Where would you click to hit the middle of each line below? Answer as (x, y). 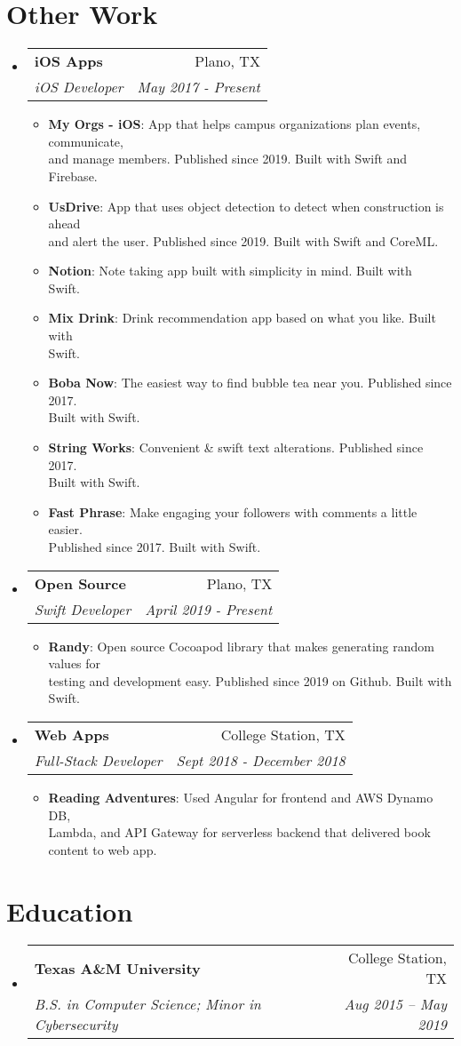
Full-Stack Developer (98, 760)
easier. (65, 529)
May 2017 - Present (199, 87)
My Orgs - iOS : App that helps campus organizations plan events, (234, 124)
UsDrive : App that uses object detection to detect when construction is (246, 206)
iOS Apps (68, 61)
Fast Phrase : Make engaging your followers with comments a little (233, 511)
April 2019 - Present (209, 609)
